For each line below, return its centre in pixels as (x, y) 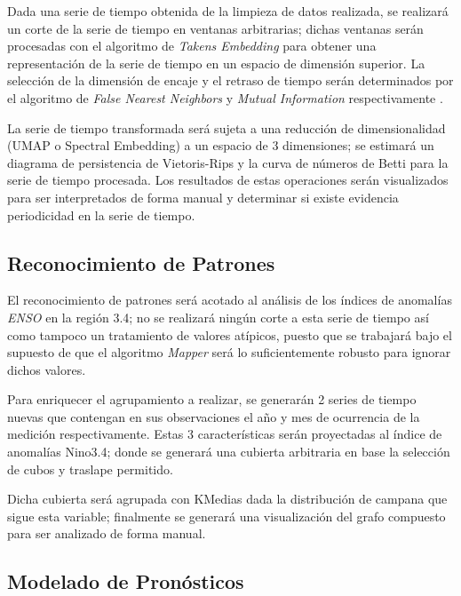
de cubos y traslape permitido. (90, 469)
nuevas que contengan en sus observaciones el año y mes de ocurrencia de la (214, 416)
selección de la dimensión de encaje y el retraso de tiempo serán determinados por (230, 80)
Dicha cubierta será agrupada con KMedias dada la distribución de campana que (227, 499)
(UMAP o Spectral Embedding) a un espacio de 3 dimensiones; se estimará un (221, 145)
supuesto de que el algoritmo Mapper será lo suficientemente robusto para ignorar (229, 352)
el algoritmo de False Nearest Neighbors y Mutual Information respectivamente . (225, 97)
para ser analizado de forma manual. (107, 533)
